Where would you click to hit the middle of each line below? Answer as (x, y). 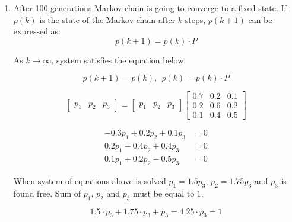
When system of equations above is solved (90, 180)
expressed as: (37, 31)
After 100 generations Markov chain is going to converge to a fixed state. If (150, 8)
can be (260, 19)
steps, (195, 19)
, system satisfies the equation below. (119, 59)
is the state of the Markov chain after (107, 19)
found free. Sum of (47, 193)
